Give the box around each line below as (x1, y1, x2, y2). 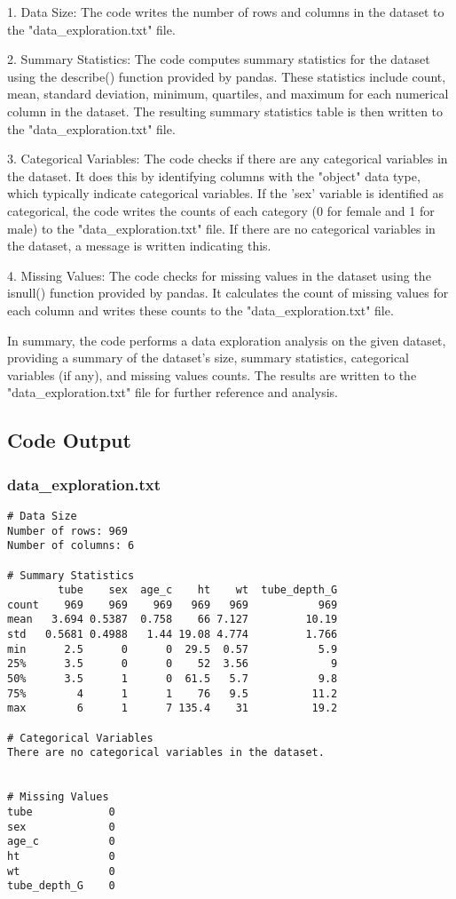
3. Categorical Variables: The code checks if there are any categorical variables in (7, 149, 448, 168)
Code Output (7, 426, 131, 454)
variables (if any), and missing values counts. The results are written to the (7, 365, 417, 384)
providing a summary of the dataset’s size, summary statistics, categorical (7, 348, 410, 367)
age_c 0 (7, 835, 115, 848)
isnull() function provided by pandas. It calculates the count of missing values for (7, 283, 449, 302)
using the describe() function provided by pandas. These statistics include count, (7, 67, 446, 85)
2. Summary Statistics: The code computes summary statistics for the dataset (7, 50, 430, 68)
